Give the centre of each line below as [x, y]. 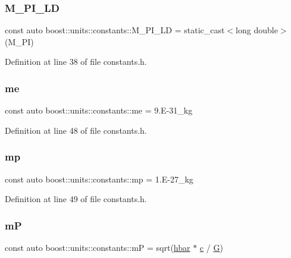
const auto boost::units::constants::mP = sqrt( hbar [98, 248]
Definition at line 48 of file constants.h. [76, 130]
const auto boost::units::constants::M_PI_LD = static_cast [115, 30]
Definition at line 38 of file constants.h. [76, 62]
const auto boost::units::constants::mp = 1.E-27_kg [99, 179]
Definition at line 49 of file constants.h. [76, 199]
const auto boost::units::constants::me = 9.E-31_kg [99, 110]
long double [257, 30]
